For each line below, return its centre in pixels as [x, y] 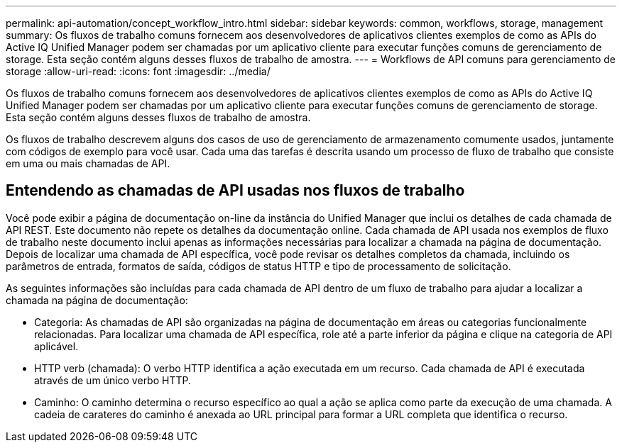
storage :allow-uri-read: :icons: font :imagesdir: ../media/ [138, 71]
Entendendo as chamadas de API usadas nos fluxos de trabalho [235, 191]
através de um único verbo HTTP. [113, 380]
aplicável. [56, 346]
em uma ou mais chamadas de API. [88, 163]
